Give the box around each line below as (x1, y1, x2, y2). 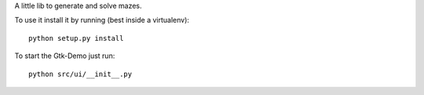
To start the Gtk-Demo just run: (14, 51, 115, 60)
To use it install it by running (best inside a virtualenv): (14, 16, 190, 25)
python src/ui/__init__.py (28, 69, 133, 79)
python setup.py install (28, 34, 124, 42)
